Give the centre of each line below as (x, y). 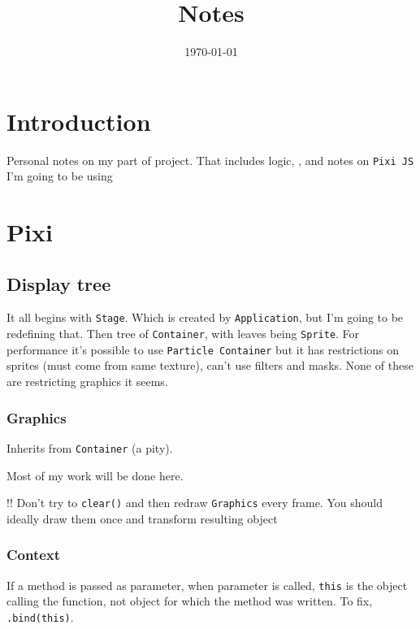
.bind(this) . (40, 616)
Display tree (59, 283)
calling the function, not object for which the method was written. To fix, (190, 601)
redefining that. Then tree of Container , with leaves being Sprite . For (183, 334)
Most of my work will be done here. (95, 475)
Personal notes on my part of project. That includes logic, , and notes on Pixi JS (210, 160)
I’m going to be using (60, 176)
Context (34, 555)
